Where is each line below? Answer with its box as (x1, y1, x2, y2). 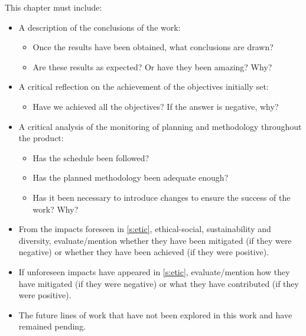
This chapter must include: (5, 1, 102, 13)
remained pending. (18, 320, 86, 332)
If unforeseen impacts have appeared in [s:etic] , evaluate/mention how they (18, 265, 290, 278)
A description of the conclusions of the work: (18, 21, 181, 33)
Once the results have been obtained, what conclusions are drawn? (32, 41, 274, 53)
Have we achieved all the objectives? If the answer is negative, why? (32, 100, 279, 112)
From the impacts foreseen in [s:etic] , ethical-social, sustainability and (18, 223, 271, 235)
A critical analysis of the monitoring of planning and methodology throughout (18, 120, 302, 132)
